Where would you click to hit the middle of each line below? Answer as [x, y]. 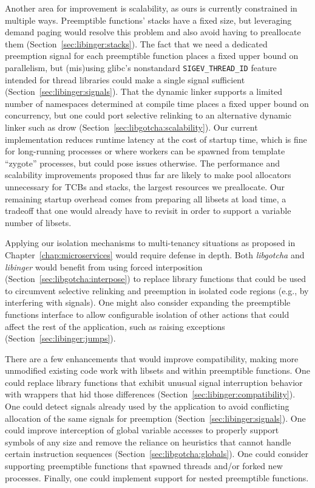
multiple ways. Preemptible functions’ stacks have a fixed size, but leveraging [148, 20]
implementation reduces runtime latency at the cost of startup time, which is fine [156, 139]
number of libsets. [38, 222]
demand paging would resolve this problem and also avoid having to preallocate [153, 32]
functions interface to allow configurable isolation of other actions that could [147, 314]
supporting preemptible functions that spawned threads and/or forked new [144, 466]
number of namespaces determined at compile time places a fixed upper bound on [157, 103]
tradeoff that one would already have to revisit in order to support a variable [148, 211]
